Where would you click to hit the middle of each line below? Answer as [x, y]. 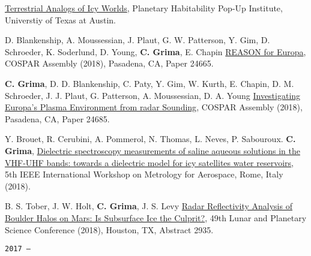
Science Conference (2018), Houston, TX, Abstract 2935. [109, 229]
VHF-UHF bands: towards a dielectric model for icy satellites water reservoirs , [149, 162]
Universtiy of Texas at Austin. [60, 19]
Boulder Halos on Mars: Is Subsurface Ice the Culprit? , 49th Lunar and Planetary [156, 217]
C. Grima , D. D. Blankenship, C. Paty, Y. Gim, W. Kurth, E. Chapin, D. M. [149, 83]
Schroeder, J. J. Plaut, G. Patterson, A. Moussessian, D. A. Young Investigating [153, 95]
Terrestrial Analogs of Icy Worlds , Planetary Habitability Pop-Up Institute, [144, 8]
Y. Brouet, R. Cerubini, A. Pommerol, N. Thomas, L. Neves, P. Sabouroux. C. [150, 139]
